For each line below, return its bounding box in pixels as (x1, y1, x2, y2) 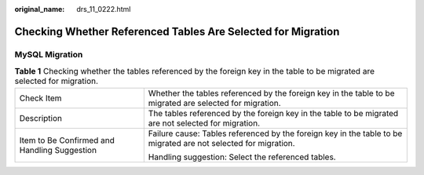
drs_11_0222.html (76, 5, 131, 13)
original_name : (14, 5, 65, 13)
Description (19, 112, 63, 123)
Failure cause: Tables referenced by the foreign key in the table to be (148, 128, 403, 139)
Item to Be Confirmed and (19, 134, 115, 145)
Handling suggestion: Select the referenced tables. (148, 151, 337, 162)
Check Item (19, 93, 62, 104)
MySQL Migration (14, 49, 83, 60)
